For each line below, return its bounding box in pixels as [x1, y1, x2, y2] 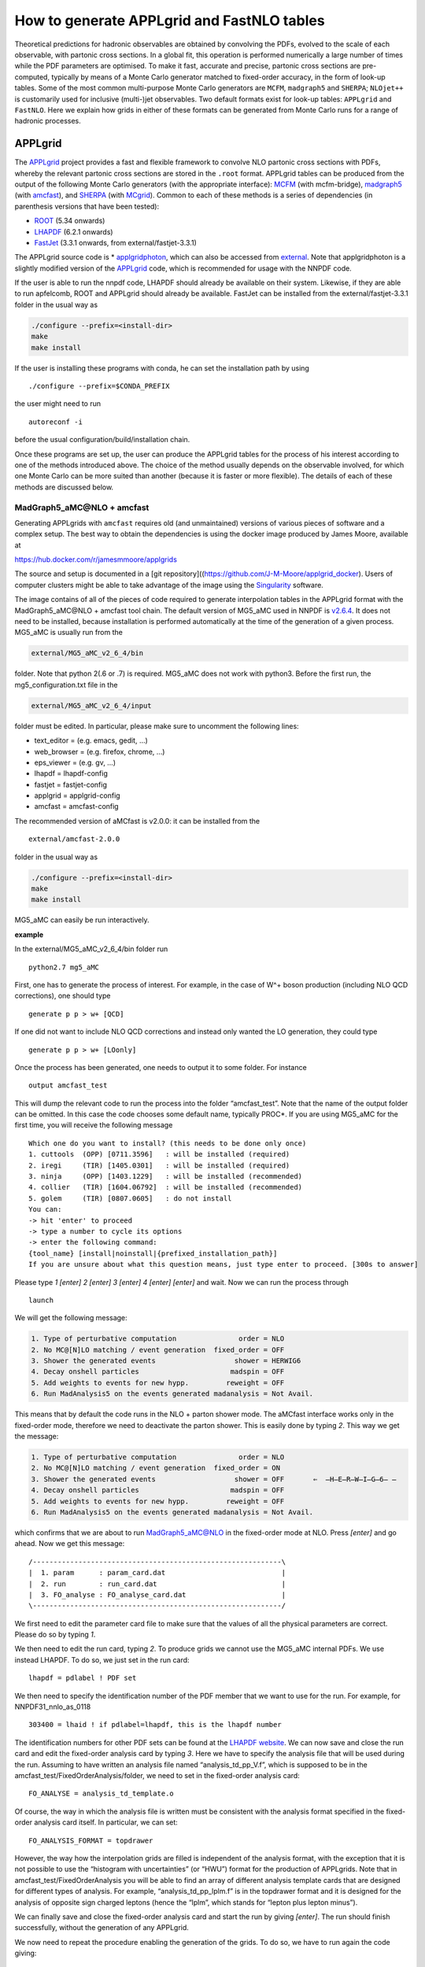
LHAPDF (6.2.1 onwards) [34, 227, 113, 236]
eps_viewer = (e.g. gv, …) [34, 758, 116, 767]
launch [28, 1295, 54, 1305]
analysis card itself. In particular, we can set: [34, 1818, 179, 1827]
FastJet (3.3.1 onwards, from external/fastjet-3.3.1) [34, 238, 197, 247]
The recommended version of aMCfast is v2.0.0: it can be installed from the [14, 816, 260, 825]
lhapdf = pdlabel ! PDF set [28, 1674, 137, 1683]
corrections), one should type [14, 991, 111, 1001]
